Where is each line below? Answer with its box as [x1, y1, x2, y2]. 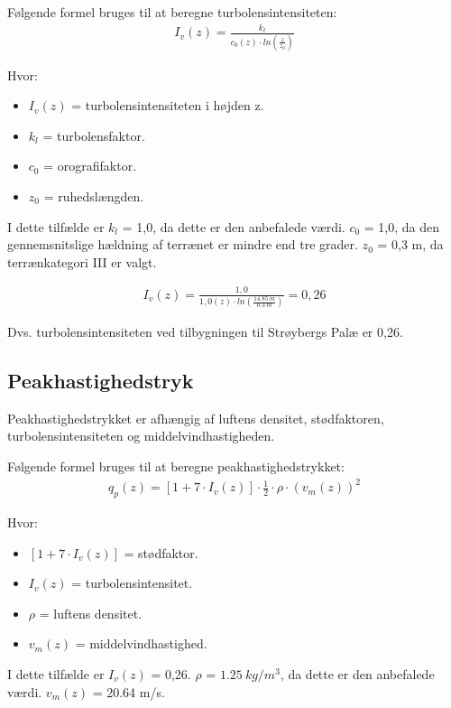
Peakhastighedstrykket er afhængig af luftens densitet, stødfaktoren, [7, 408, 384, 427]
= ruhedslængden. [43, 187, 144, 206]
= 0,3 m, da [377, 235, 444, 254]
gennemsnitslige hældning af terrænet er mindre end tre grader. [7, 235, 358, 254]
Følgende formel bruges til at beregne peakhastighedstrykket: [7, 457, 345, 476]
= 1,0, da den [364, 217, 440, 236]
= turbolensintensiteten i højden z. [71, 96, 264, 115]
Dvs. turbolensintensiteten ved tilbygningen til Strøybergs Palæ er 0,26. [7, 322, 403, 341]
